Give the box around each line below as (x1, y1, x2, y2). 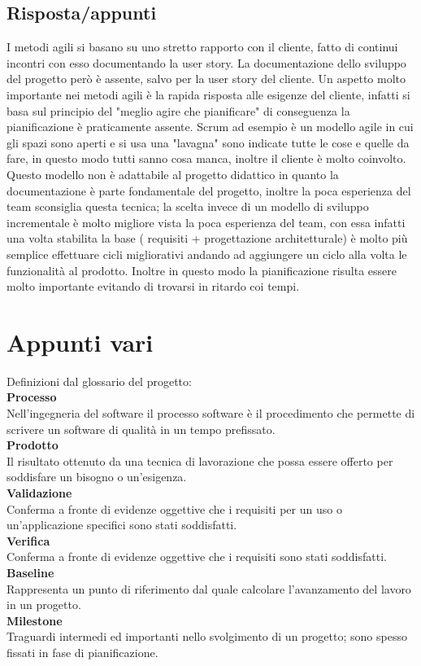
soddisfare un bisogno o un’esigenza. (7, 468, 187, 485)
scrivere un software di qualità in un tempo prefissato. (7, 420, 276, 437)
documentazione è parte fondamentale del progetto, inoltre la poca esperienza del (7, 182, 411, 199)
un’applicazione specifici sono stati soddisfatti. (7, 516, 237, 533)
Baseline (7, 563, 54, 581)
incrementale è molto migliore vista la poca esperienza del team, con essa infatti (7, 213, 406, 230)
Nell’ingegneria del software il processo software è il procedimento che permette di (7, 405, 415, 422)
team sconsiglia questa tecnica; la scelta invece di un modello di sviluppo (7, 198, 369, 215)
